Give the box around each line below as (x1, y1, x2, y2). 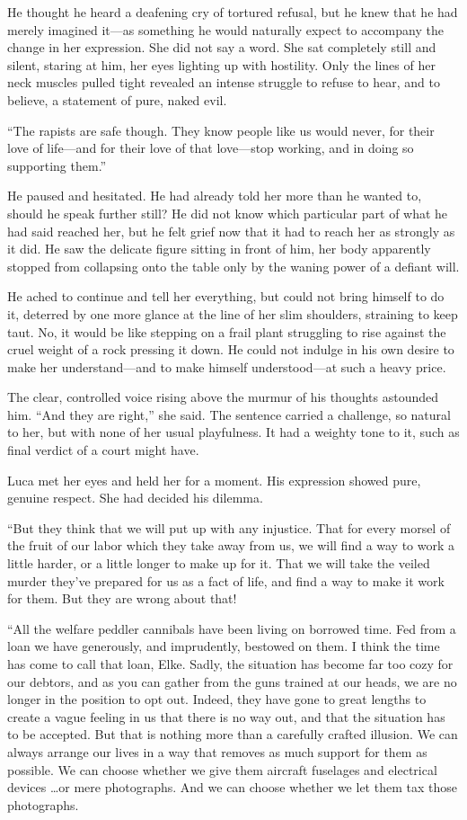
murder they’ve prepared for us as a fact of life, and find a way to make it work (7, 571, 445, 590)
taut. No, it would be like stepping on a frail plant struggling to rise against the (7, 322, 446, 341)
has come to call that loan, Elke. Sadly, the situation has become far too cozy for (7, 655, 454, 673)
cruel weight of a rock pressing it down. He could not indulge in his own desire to (7, 340, 454, 359)
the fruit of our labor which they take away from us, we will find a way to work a (7, 536, 455, 555)
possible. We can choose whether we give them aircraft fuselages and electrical (7, 760, 437, 779)
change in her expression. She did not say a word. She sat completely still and (7, 38, 436, 57)
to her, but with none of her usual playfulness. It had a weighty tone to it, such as (7, 423, 460, 441)
